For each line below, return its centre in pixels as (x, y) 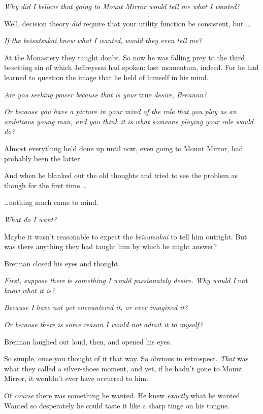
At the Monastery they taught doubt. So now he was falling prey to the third (124, 57)
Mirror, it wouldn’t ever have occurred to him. (76, 378)
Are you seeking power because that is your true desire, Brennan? (106, 94)
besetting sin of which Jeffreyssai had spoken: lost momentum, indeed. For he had (131, 67)
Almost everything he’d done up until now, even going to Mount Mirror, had (124, 148)
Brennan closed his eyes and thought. (62, 263)
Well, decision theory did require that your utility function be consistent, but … (127, 23)
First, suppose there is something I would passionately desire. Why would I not (126, 280)
